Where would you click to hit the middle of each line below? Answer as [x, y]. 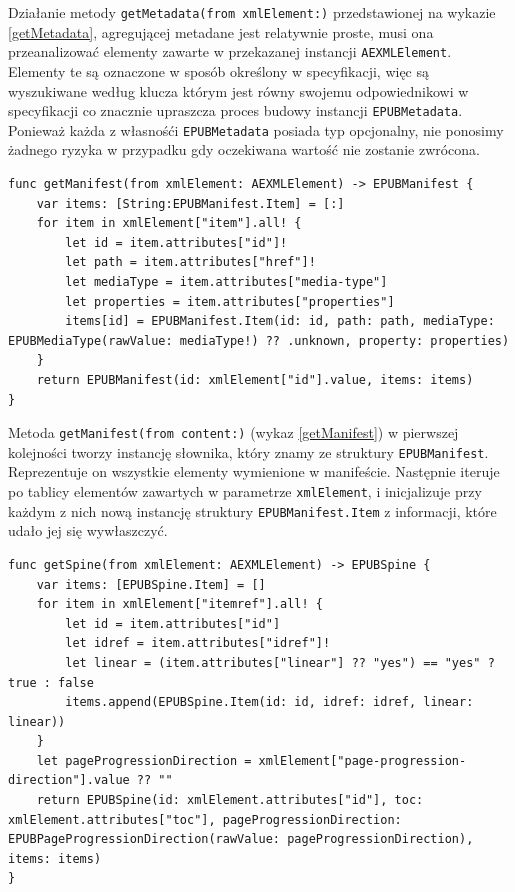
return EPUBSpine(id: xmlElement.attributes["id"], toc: [230, 800]
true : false [51, 682]
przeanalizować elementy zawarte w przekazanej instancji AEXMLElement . [230, 51]
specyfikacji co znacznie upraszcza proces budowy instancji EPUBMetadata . [235, 110]
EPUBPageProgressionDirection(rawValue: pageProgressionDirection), [241, 839]
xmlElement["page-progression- [362, 760]
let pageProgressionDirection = [144, 760]
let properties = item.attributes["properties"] [230, 301]
